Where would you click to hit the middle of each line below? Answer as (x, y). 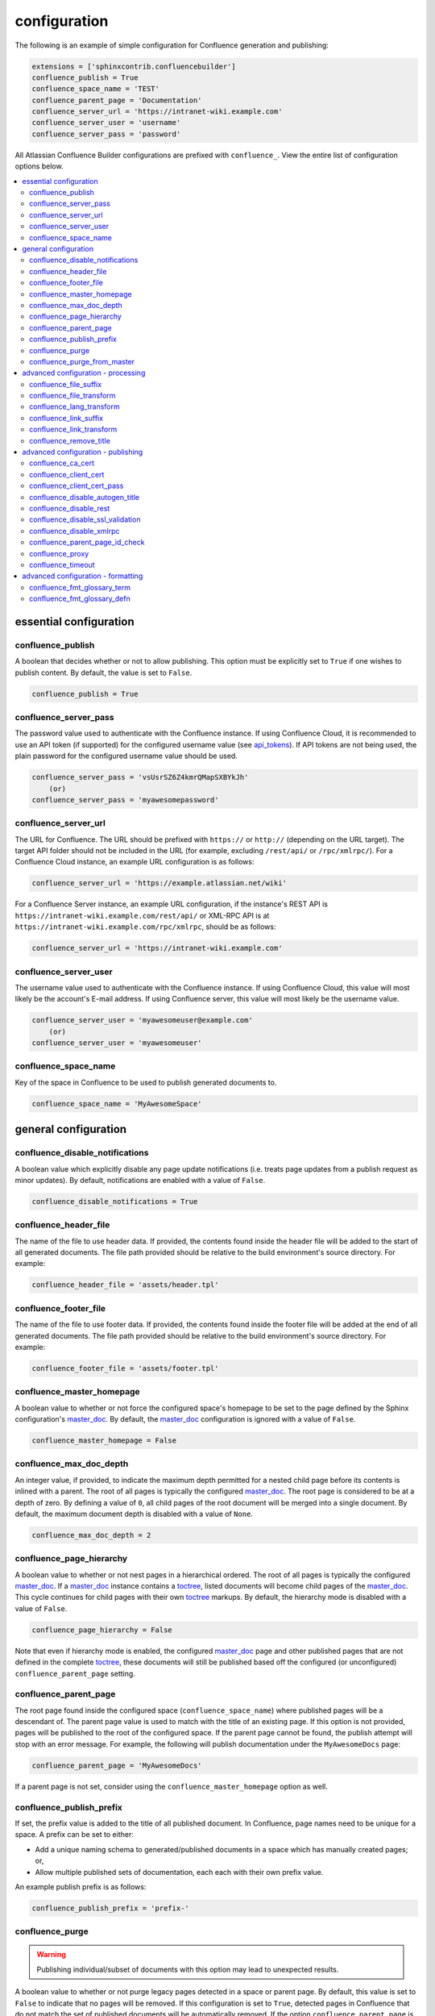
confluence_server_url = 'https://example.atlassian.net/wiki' (159, 883)
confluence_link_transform (73, 429)
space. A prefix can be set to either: (75, 1835)
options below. (39, 166)
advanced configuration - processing (84, 373)
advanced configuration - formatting (83, 576)
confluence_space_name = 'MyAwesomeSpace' (117, 1104)
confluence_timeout (62, 564)
